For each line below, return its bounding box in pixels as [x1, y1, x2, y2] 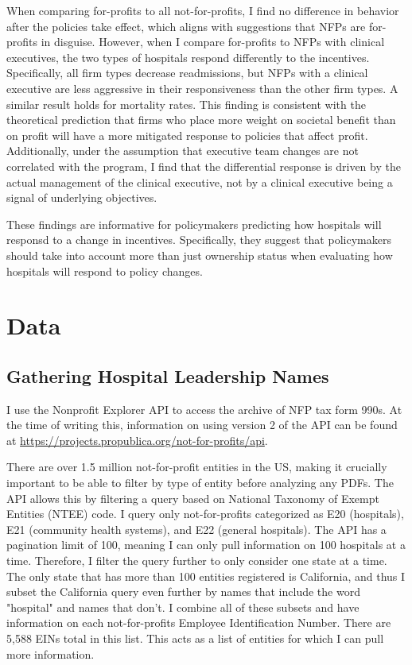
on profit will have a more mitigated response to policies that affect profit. [6, 126, 368, 143]
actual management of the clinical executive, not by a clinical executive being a [6, 173, 393, 190]
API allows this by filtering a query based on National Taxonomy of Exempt [6, 489, 379, 506]
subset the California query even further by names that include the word [6, 583, 360, 600]
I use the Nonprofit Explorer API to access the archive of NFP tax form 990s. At [6, 400, 402, 417]
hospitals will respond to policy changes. [6, 262, 203, 279]
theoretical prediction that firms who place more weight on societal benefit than [6, 111, 396, 128]
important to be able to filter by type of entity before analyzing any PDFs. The [6, 474, 394, 491]
